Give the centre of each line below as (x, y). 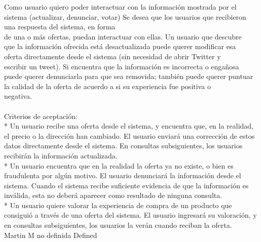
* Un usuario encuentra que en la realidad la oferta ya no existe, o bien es (119, 165)
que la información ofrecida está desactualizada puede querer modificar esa (120, 46)
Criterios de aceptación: (41, 116)
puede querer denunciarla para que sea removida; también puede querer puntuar (129, 76)
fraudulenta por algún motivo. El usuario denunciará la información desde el (123, 175)
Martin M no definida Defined (51, 235)
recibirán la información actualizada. (61, 155)
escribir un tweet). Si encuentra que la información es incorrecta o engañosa (122, 66)
